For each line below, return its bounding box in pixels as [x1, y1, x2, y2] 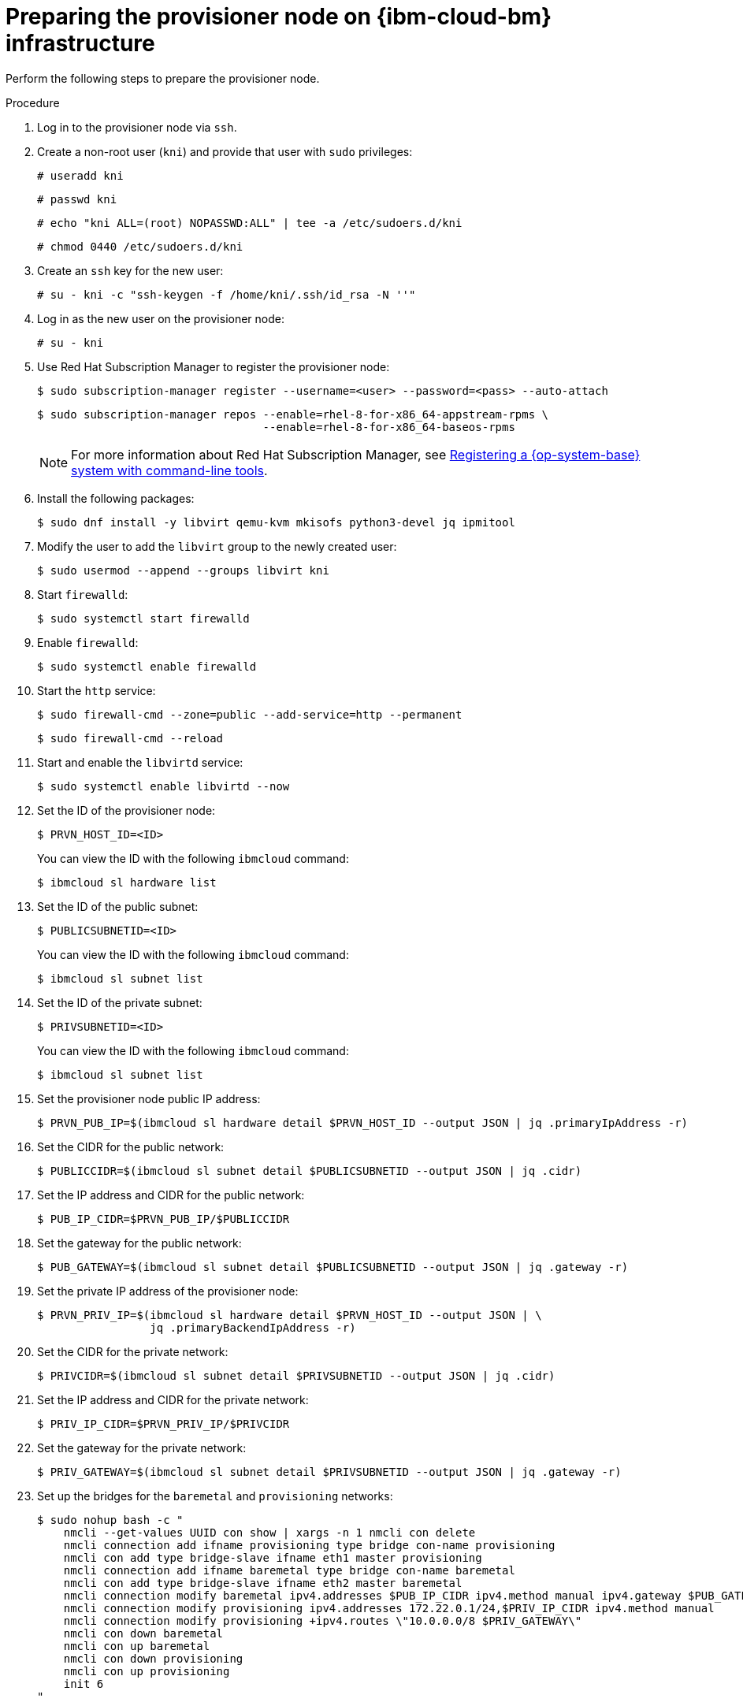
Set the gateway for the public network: [37, 1236, 242, 1250]
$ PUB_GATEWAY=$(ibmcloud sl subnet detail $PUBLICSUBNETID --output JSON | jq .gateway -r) [37, 1260, 629, 1273]
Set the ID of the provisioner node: [37, 803, 216, 817]
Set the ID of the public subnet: [37, 899, 199, 913]
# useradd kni [37, 169, 124, 182]
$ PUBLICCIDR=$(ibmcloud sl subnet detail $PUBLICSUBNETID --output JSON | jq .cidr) [37, 1164, 582, 1177]
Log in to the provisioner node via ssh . [37, 120, 237, 134]
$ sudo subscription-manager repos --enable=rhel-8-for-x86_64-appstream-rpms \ [37, 407, 549, 421]
